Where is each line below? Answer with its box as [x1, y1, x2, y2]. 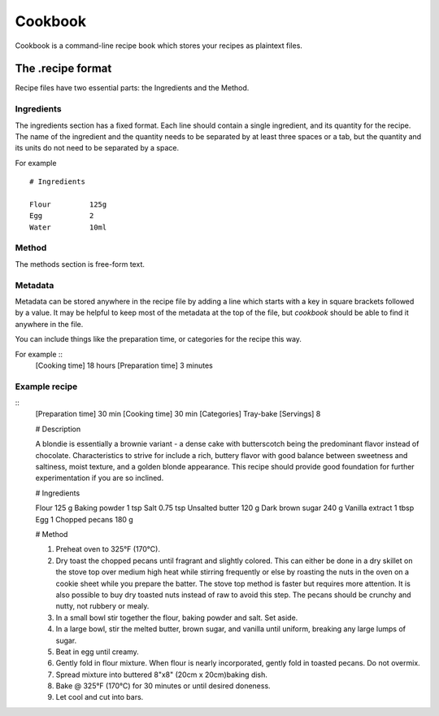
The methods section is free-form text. [15, 259, 146, 268]
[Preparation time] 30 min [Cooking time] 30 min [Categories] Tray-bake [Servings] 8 [35, 409, 321, 419]
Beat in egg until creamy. [55, 647, 140, 657]
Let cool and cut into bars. [55, 692, 144, 702]
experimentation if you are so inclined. [35, 473, 164, 483]
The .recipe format [15, 62, 112, 76]
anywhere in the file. [15, 319, 84, 329]
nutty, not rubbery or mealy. [55, 601, 150, 611]
